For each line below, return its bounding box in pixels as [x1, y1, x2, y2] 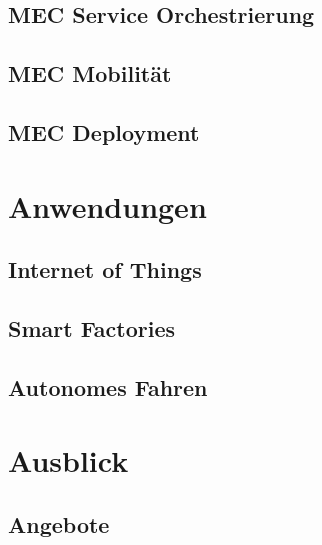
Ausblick [8, 440, 129, 481]
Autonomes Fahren [8, 371, 208, 402]
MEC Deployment [8, 116, 200, 147]
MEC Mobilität [8, 58, 172, 89]
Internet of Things [8, 254, 202, 285]
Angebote [8, 508, 110, 539]
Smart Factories [8, 312, 176, 343]
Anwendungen [8, 185, 207, 226]
